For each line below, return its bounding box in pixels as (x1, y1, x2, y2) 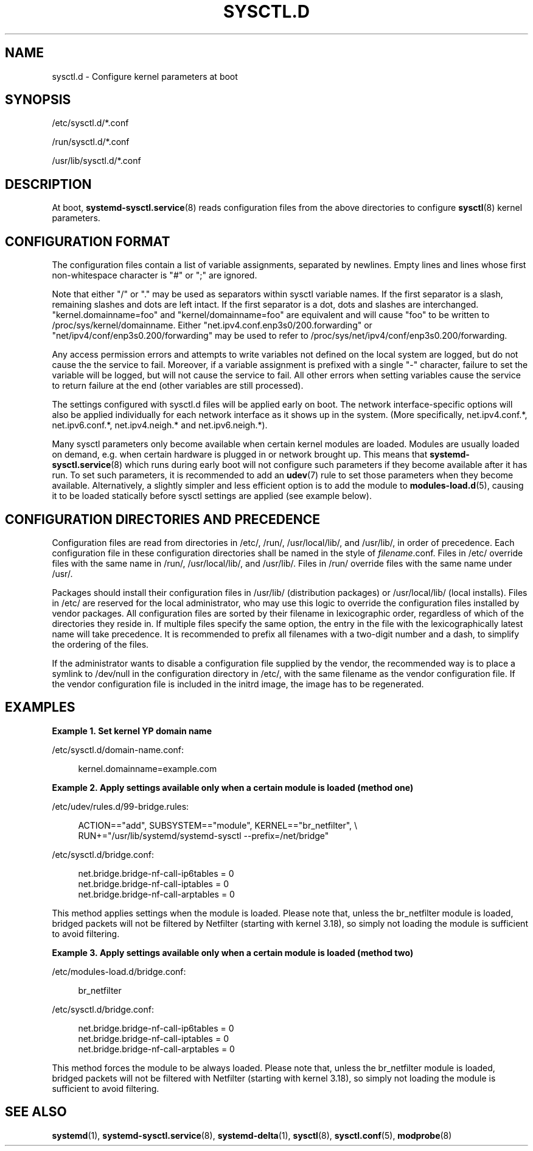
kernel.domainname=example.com (78, 763, 217, 774)
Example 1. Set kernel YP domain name (52, 725, 212, 736)
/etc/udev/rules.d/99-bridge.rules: (52, 801, 189, 812)
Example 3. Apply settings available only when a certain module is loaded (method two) (52, 947, 414, 958)
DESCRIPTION (5, 176, 92, 192)
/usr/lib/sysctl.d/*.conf (52, 155, 141, 166)
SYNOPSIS (5, 92, 71, 108)
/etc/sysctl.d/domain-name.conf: (52, 744, 184, 755)
